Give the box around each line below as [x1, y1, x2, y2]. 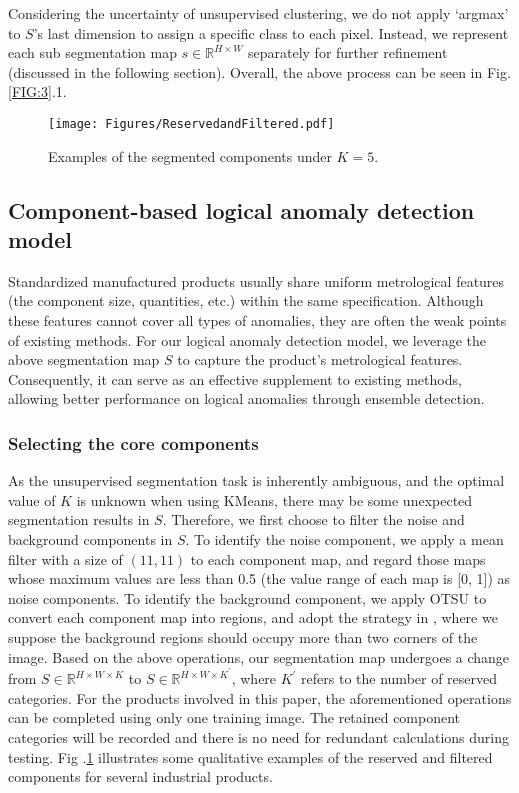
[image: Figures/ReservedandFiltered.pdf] [48, 116, 335, 131]
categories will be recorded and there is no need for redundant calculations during [8, 726, 510, 747]
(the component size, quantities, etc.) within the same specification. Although [8, 290, 484, 311]
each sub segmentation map [8, 42, 177, 63]
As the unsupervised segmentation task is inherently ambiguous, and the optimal [8, 470, 505, 491]
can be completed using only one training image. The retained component [8, 707, 461, 728]
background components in [8, 528, 173, 549]
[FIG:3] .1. [8, 81, 67, 102]
